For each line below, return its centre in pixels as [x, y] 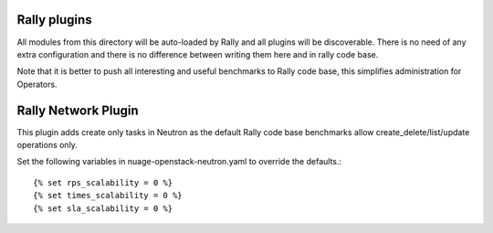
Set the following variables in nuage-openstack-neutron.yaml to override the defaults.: [179, 162]
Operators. [37, 84]
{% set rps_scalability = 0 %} [103, 182]
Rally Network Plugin [78, 110]
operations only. [47, 144]
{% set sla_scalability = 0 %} [103, 208]
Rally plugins [54, 20]
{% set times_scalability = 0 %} [108, 196]
